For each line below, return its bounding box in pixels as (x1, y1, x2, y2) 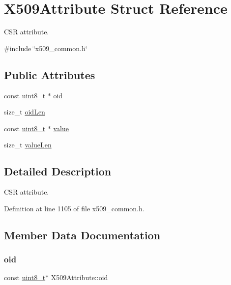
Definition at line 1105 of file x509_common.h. (4, 203, 144, 213)
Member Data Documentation (4, 227, 161, 242)
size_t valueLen (4, 140, 52, 150)
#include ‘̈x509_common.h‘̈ (4, 43, 87, 53)
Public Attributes (4, 67, 95, 82)
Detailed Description (4, 164, 112, 179)
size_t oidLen (4, 107, 45, 117)
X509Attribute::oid (51, 272, 108, 283)
